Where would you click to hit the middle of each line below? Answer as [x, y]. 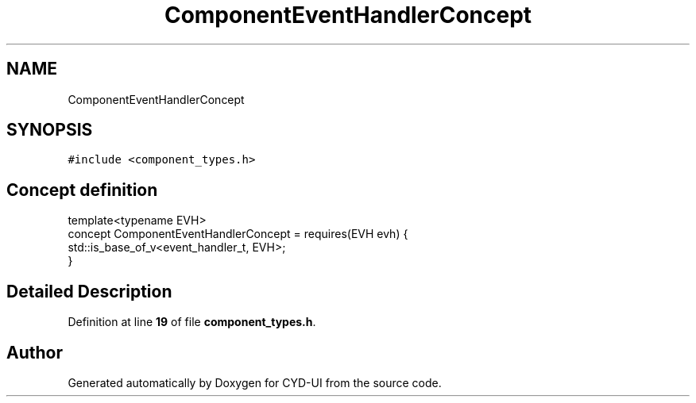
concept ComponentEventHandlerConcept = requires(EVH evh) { [238, 234]
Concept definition [82, 190]
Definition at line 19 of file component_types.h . [192, 322]
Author [35, 352]
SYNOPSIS [50, 130]
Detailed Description [89, 291]
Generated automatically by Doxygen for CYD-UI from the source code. [255, 382]
